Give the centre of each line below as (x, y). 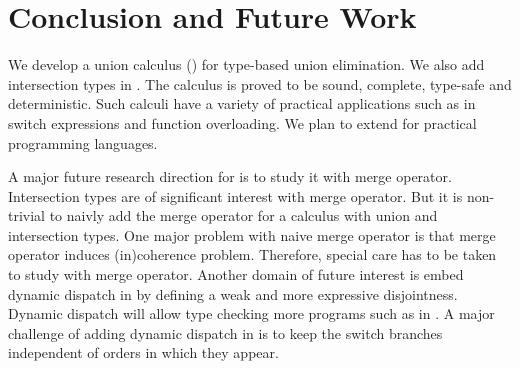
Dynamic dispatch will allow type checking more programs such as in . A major (251, 313)
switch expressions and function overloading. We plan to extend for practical (242, 122)
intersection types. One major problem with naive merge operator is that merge (252, 234)
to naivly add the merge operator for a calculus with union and (243, 215)
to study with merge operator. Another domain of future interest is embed (236, 274)
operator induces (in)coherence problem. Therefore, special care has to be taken (252, 254)
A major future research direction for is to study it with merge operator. (230, 176)
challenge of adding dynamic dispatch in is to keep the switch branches (225, 332)
